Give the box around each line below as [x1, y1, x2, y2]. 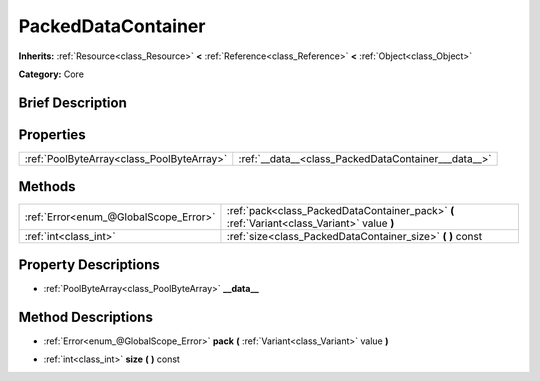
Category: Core [18, 68, 85, 80]
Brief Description [18, 94, 127, 111]
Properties [18, 126, 86, 143]
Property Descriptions [18, 256, 160, 273]
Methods [18, 178, 76, 195]
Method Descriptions [18, 308, 154, 325]
